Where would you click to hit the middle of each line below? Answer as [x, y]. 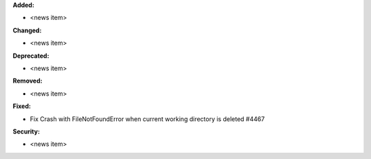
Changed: [27, 30]
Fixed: [22, 106]
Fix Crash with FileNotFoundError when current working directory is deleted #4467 [147, 119]
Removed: [27, 81]
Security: [26, 131]
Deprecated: [31, 56]
